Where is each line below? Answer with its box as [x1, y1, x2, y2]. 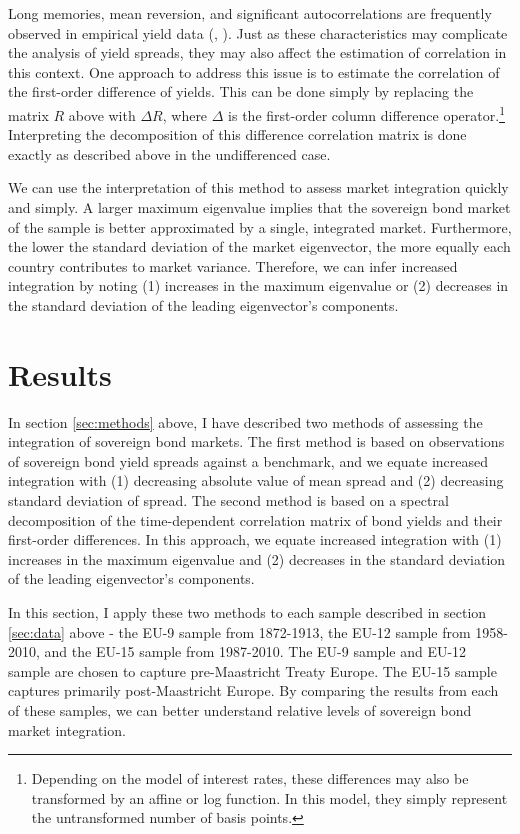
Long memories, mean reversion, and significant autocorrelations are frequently [8, 3, 492, 23]
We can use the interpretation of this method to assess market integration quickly [8, 177, 509, 198]
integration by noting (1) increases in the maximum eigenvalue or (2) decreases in [8, 275, 509, 296]
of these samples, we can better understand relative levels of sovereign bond [8, 700, 472, 720]
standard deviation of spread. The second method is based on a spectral [8, 490, 449, 511]
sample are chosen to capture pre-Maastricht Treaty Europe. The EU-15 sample [8, 660, 497, 681]
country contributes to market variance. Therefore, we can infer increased [8, 255, 458, 276]
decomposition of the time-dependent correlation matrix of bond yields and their [8, 509, 503, 530]
